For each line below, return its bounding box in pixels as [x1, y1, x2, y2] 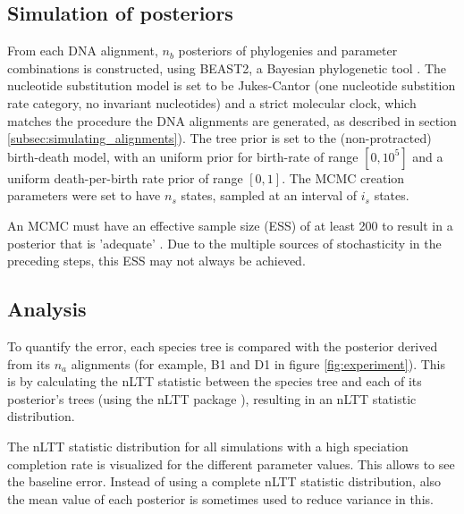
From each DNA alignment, [7, 41, 158, 60]
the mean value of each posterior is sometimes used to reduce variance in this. [7, 489, 434, 508]
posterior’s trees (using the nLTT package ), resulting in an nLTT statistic [7, 389, 417, 408]
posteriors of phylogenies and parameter [178, 41, 398, 60]
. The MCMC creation [282, 168, 405, 187]
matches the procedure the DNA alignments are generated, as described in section [7, 111, 457, 130]
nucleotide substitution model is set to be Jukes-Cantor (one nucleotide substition [7, 76, 456, 95]
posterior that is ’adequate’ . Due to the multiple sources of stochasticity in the [7, 233, 442, 252]
